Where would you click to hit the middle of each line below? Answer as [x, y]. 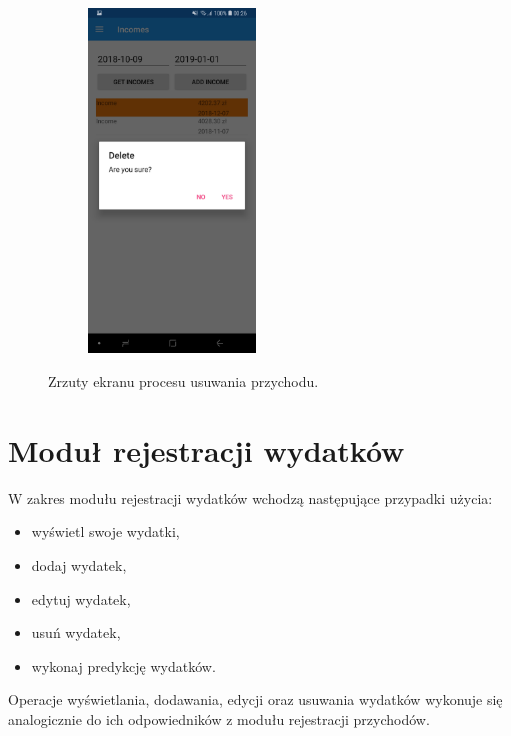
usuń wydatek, [76, 632]
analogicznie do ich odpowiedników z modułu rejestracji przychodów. [219, 718]
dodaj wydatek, [79, 564]
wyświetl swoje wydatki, [105, 531]
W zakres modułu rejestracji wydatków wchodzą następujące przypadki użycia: [250, 497]
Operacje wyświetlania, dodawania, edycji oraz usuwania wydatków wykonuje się [255, 699]
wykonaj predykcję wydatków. [123, 665]
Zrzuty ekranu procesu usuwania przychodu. [183, 381]
